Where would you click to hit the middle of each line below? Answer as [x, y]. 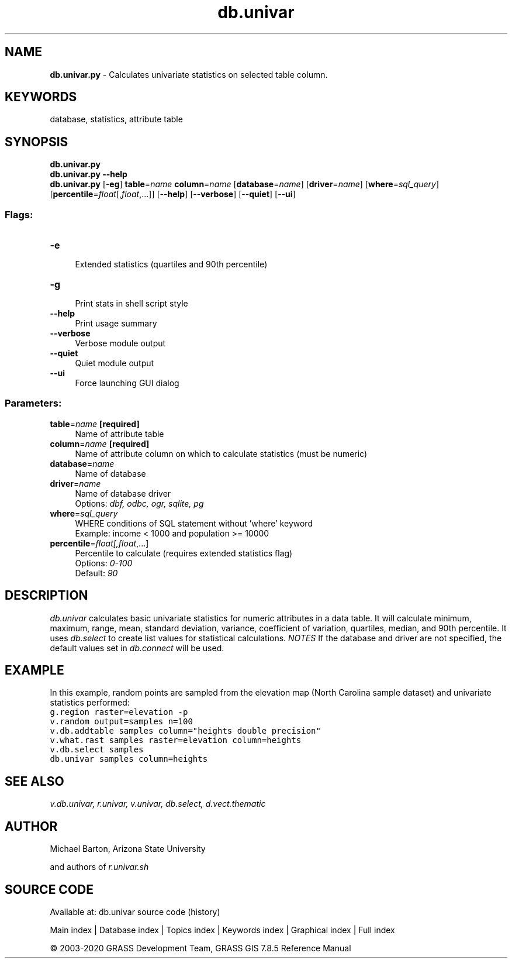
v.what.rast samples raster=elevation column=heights [176, 740]
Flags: [19, 214]
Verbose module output [120, 343]
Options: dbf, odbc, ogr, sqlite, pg [139, 503]
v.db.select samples [97, 750]
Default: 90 [96, 573]
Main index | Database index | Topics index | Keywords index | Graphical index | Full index [222, 930]
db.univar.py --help [89, 174]
